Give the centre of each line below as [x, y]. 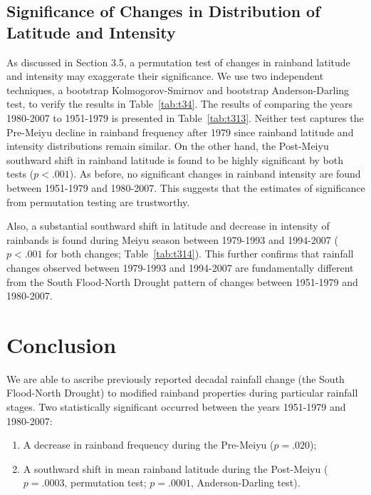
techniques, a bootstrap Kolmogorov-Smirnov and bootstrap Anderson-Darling [178, 90]
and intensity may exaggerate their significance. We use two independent [165, 76]
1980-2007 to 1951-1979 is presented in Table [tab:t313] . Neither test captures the [185, 117]
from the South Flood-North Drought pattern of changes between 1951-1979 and [182, 281]
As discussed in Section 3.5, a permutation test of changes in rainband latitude [178, 62]
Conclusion [62, 344]
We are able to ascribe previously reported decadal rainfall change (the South [176, 378]
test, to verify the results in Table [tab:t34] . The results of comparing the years [179, 104]
